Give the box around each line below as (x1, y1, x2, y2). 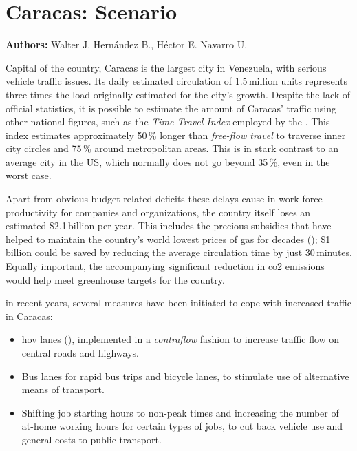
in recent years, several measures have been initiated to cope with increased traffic (6, 295, 351, 310)
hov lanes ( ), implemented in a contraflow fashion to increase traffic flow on (21, 332, 340, 346)
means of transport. (21, 382, 105, 397)
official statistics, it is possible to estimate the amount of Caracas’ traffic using (6, 101, 336, 115)
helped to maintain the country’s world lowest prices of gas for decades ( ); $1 (6, 231, 331, 246)
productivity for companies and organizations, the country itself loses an (6, 204, 311, 219)
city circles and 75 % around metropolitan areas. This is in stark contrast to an (6, 141, 339, 156)
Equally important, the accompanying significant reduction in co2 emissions (6, 259, 325, 273)
